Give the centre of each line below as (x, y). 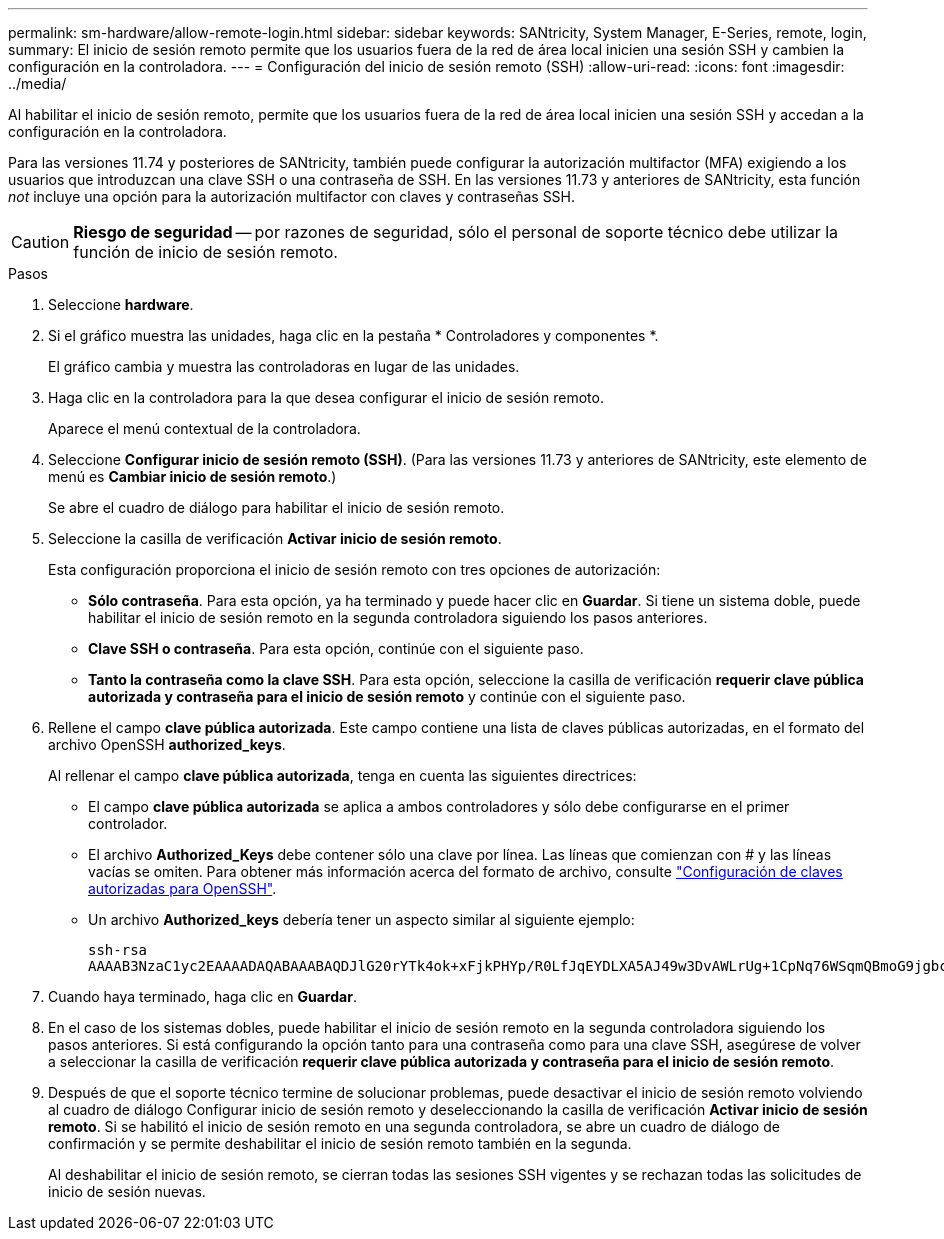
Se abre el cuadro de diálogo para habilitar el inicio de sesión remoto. (276, 507)
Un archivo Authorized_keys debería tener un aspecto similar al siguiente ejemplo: (361, 919)
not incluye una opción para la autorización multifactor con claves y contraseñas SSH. (292, 196)
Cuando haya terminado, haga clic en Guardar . (202, 996)
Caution (40, 242)
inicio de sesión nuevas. (127, 1191)
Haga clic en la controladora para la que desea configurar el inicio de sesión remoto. (326, 397)
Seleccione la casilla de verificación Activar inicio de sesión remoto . (275, 538)
